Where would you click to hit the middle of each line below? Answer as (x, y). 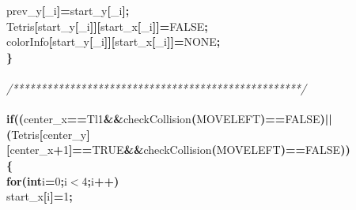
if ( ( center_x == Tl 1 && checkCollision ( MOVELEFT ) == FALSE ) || (169, 119)
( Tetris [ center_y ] (48, 134)
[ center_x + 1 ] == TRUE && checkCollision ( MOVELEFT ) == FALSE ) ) (178, 150)
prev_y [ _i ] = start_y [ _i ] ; (68, 10)
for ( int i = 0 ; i (37, 180)
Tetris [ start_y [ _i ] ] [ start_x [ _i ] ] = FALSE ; (107, 26)
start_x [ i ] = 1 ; (40, 196)
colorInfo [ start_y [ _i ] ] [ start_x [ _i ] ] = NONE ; (114, 41)
